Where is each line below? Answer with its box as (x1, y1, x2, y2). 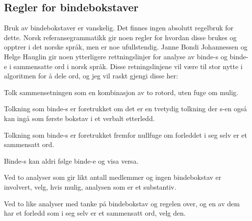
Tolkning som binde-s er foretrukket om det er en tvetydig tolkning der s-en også (4, 103, 247, 114)
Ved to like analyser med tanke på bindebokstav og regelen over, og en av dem (4, 198, 240, 208)
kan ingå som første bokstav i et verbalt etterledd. (4, 113, 155, 123)
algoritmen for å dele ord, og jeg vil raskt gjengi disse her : (4, 71, 178, 81)
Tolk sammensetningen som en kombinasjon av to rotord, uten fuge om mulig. (4, 87, 238, 97)
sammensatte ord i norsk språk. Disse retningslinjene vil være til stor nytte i (13, 61, 243, 71)
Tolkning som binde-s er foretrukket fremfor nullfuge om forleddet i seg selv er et (4, 129, 248, 140)
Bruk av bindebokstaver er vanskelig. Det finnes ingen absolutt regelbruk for (4, 23, 234, 33)
